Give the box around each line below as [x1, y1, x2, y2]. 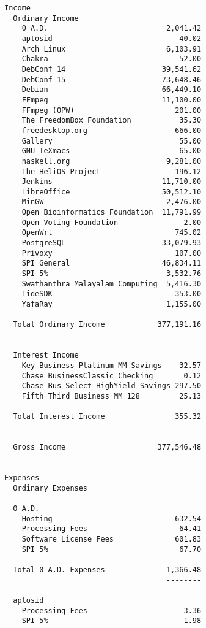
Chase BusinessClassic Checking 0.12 [21, 371, 202, 380]
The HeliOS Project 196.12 [21, 167, 202, 176]
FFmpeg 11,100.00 [21, 95, 202, 104]
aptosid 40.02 [21, 34, 202, 43]
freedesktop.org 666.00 [21, 126, 202, 135]
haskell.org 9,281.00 [21, 156, 202, 166]
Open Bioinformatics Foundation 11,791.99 [21, 208, 202, 217]
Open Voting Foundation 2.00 [21, 218, 202, 227]
